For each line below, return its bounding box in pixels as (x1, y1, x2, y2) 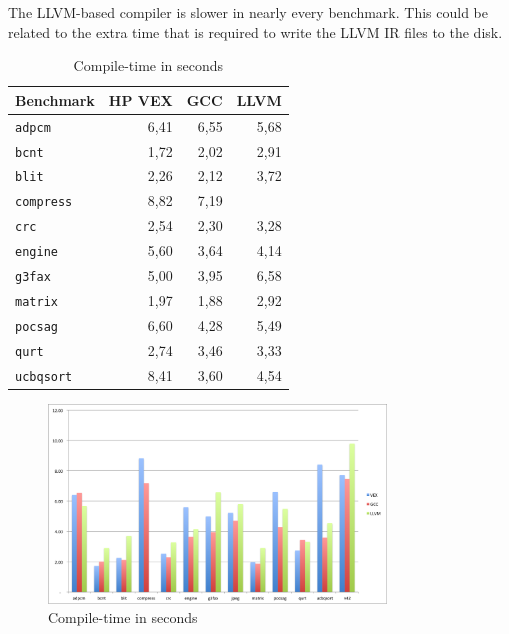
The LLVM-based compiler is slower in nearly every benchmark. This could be (8, 2, 488, 22)
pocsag (15, 319, 58, 334)
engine (15, 245, 58, 260)
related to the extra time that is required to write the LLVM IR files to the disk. (8, 21, 503, 42)
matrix (15, 294, 58, 309)
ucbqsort (15, 369, 73, 384)
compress (15, 195, 73, 210)
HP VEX (108, 89, 173, 110)
